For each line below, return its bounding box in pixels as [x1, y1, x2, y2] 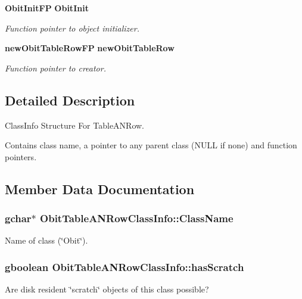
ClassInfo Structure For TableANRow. [5, 119, 145, 131]
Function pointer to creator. [5, 61, 106, 74]
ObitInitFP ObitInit [5, 2, 89, 14]
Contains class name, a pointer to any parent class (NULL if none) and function [5, 139, 297, 151]
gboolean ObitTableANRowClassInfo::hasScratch [5, 259, 244, 274]
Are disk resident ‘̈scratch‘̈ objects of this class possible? [5, 283, 209, 295]
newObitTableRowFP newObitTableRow [5, 42, 175, 54]
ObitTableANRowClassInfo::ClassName [40, 211, 233, 226]
